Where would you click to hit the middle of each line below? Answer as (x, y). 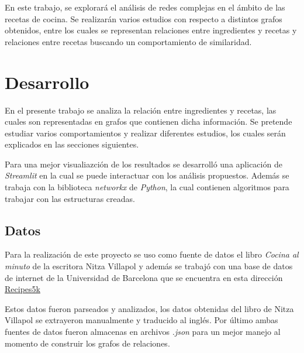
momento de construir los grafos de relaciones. (87, 343)
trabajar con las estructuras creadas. (70, 198)
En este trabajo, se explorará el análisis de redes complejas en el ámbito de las (145, 7)
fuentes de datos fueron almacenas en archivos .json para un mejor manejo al (143, 332)
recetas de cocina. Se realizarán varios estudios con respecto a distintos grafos (144, 18)
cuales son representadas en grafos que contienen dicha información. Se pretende (148, 121)
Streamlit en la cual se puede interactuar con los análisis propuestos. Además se (147, 175)
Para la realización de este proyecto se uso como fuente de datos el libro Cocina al (152, 254)
